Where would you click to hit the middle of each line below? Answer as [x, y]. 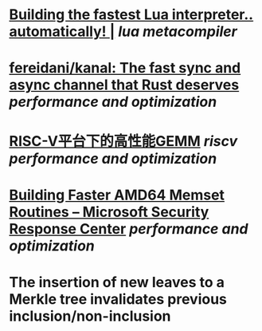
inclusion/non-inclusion [90, 316]
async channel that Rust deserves [124, 85]
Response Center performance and [129, 229]
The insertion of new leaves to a [117, 282]
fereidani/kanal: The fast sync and [125, 68]
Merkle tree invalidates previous [118, 299]
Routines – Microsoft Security [109, 212]
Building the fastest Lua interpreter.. [131, 15]
